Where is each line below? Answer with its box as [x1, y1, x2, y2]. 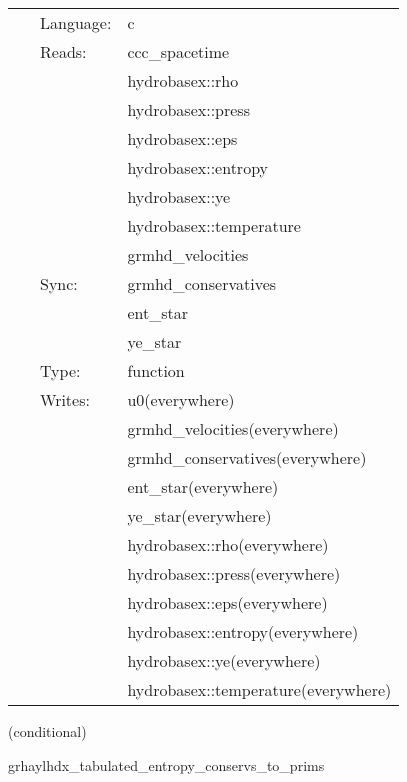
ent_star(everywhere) [127, 475, 279, 498]
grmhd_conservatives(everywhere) [127, 446, 367, 469]
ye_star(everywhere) [127, 504, 272, 527]
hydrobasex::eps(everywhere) [127, 591, 328, 614]
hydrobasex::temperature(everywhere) [127, 678, 392, 701]
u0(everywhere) [127, 388, 235, 411]
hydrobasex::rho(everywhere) [127, 533, 329, 556]
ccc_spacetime [127, 40, 230, 63]
